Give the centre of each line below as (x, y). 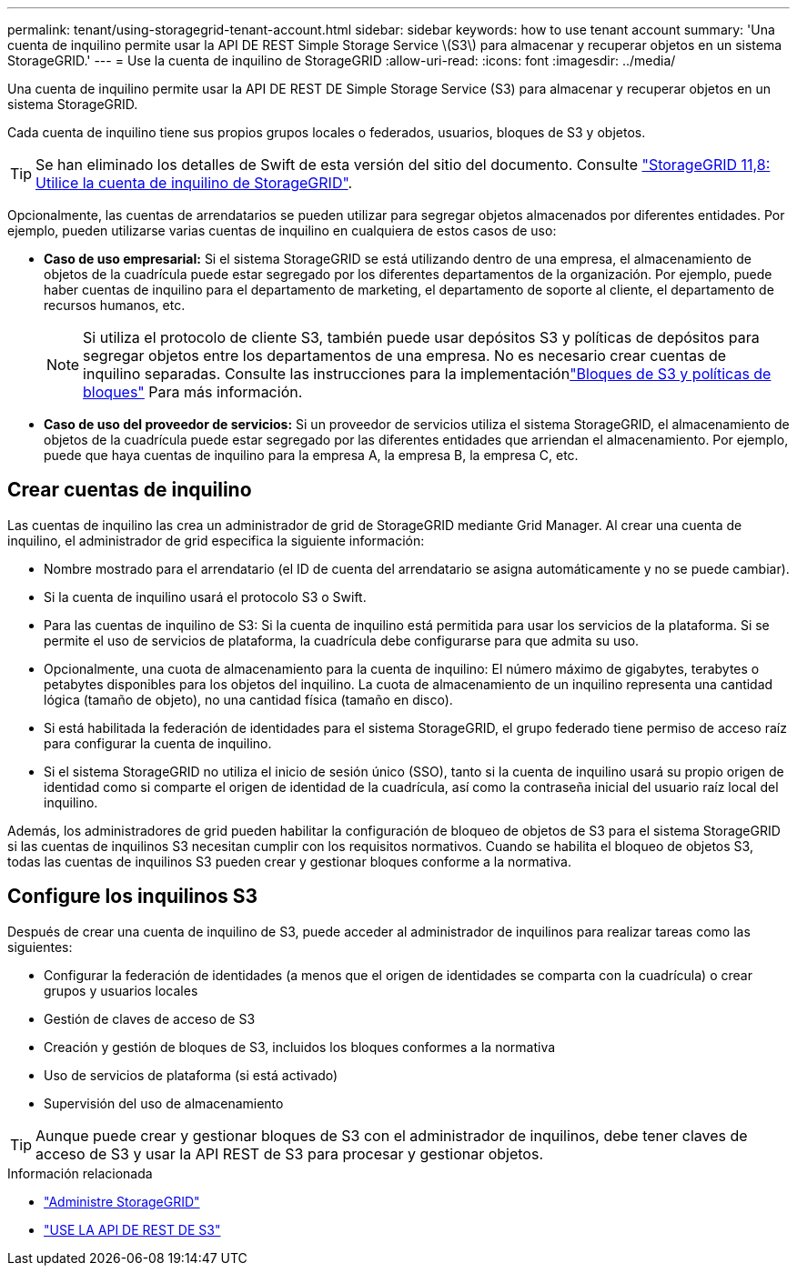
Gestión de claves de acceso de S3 (150, 1018)
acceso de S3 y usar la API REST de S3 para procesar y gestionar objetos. (290, 1153)
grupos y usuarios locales (121, 990)
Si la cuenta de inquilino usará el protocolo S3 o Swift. (205, 596)
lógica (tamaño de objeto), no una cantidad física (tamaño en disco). (248, 699)
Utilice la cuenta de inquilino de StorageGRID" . (194, 183)
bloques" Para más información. (193, 392)
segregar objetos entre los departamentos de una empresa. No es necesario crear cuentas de (405, 356)
